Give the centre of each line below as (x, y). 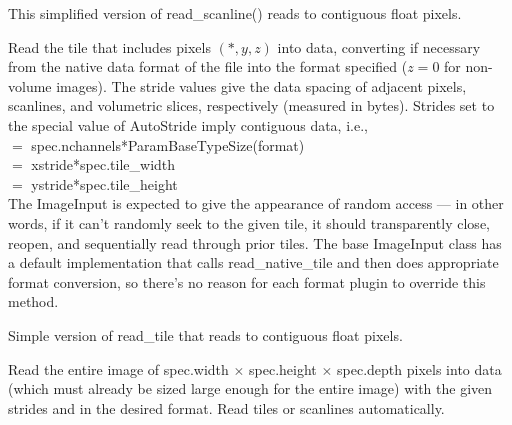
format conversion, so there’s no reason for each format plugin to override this (247, 281)
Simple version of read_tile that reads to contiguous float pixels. (205, 334)
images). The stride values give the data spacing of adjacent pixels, (261, 85)
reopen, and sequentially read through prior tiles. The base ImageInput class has (255, 242)
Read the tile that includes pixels (109, 46)
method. (33, 301)
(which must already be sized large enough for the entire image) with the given (250, 388)
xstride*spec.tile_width (103, 164)
